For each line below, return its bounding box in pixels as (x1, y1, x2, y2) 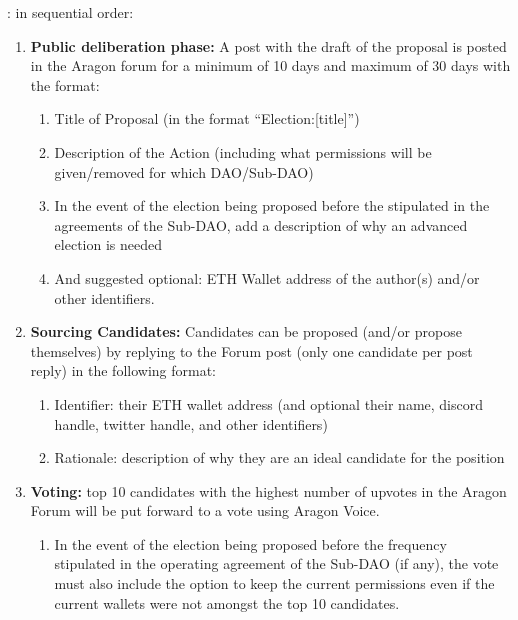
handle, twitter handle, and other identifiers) (54, 413, 328, 434)
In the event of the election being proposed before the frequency (54, 533, 447, 554)
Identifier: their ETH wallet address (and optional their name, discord (54, 393, 484, 414)
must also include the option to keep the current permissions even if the (54, 573, 495, 594)
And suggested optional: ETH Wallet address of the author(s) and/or (54, 267, 480, 288)
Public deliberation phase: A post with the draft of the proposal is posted (30, 35, 507, 56)
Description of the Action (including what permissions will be (54, 141, 432, 162)
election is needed (54, 234, 162, 255)
